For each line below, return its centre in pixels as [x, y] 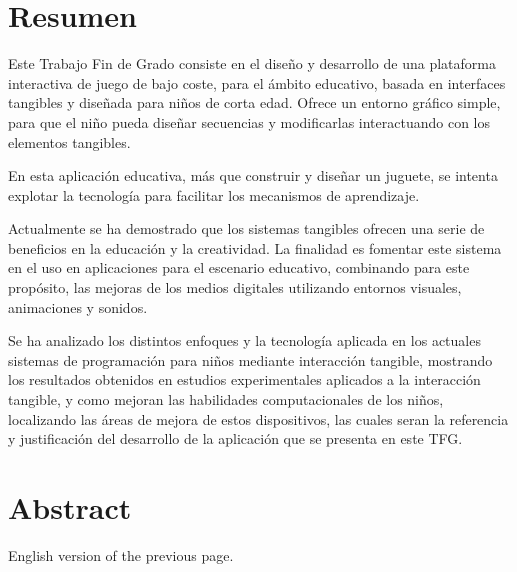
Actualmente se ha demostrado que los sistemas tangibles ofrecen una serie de [246, 228]
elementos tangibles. [69, 141]
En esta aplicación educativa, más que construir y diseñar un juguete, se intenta [253, 175]
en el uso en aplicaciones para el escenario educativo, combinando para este [239, 267]
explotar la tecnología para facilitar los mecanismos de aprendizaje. [214, 194]
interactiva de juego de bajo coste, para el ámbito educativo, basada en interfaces [257, 82]
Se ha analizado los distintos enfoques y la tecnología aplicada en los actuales [244, 340]
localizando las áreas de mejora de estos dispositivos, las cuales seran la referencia [258, 418]
